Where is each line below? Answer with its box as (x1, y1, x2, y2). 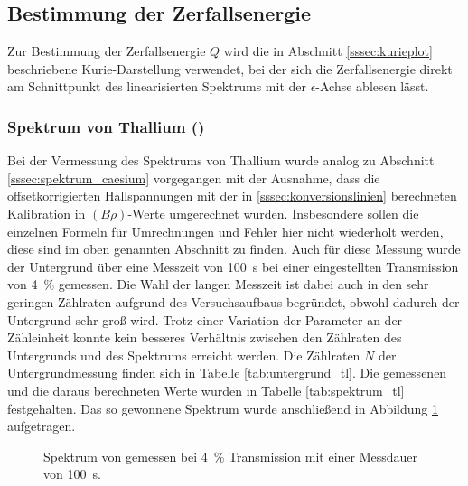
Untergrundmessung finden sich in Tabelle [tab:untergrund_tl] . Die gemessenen (7, 363, 447, 382)
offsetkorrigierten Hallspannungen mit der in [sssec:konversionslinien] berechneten (7, 186, 457, 205)
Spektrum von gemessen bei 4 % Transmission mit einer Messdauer (43, 446, 418, 465)
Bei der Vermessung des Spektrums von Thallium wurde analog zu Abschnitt (7, 151, 435, 170)
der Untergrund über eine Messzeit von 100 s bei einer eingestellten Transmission (7, 257, 459, 276)
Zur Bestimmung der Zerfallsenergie (7, 42, 206, 61)
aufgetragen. (7, 416, 76, 435)
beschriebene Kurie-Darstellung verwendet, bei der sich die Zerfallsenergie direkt (7, 59, 453, 78)
